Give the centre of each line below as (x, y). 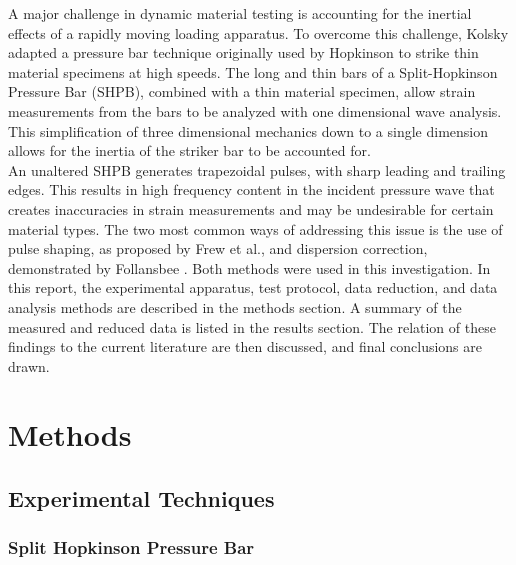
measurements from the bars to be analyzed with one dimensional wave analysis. (255, 110)
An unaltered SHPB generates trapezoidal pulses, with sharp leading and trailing (257, 169)
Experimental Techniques (141, 498)
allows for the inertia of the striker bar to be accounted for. (189, 150)
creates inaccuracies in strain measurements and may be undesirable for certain (251, 208)
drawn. (29, 365)
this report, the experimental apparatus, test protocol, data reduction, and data (253, 287)
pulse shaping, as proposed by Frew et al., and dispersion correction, (218, 248)
